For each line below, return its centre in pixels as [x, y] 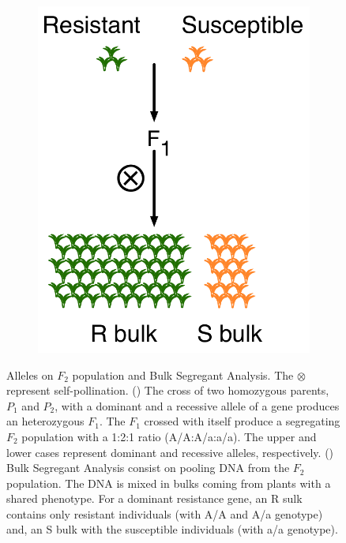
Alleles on [30, 374]
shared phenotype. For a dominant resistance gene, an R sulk [154, 498]
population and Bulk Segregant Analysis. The [183, 374]
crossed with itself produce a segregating [242, 421]
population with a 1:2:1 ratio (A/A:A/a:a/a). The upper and [169, 436]
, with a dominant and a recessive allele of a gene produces [197, 405]
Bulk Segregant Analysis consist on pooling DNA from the [148, 468]
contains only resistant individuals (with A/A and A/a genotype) [165, 513]
